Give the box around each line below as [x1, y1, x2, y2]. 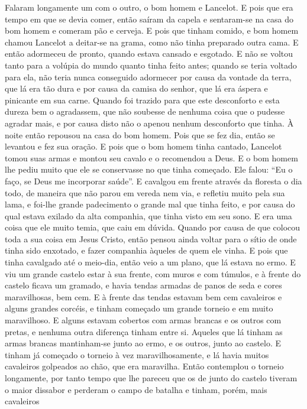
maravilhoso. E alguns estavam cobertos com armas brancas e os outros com [5, 314, 282, 326]
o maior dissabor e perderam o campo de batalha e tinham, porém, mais [5, 383, 267, 395]
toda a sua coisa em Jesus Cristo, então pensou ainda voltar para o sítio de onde [5, 232, 297, 245]
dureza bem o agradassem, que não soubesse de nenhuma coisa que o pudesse [5, 105, 285, 118]
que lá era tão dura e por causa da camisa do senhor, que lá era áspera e [5, 82, 268, 95]
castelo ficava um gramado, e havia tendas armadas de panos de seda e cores [5, 279, 282, 291]
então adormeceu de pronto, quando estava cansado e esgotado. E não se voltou [5, 47, 293, 60]
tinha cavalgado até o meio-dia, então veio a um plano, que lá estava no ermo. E [5, 256, 296, 268]
